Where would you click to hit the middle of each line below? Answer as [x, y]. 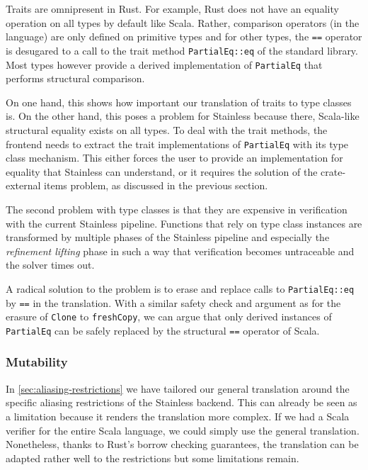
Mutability [37, 362]
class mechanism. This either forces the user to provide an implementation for [174, 158]
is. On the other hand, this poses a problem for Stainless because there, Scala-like [183, 116]
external [23, 185]
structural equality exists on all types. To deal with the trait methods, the [167, 129]
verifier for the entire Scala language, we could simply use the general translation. [183, 430]
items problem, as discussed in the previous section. [156, 185]
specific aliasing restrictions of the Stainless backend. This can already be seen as [182, 402]
